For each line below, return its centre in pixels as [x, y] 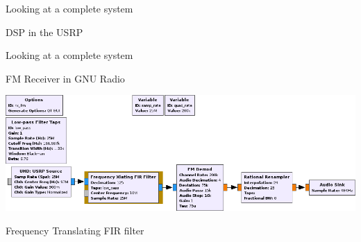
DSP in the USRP [44, 32]
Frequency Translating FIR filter [75, 231]
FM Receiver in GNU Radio [65, 78]
